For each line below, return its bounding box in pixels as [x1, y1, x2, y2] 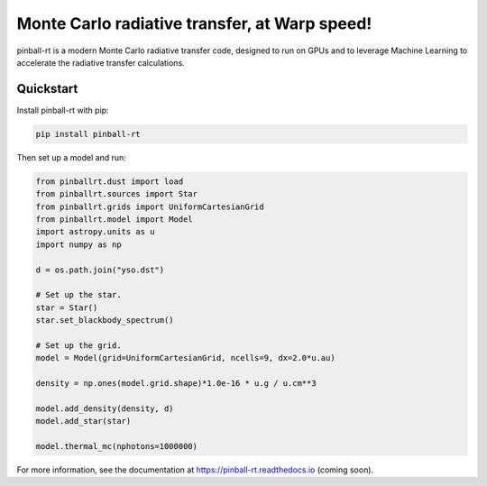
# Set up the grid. [35, 340, 122, 351]
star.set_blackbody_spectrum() [35, 316, 175, 326]
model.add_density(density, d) [35, 403, 175, 414]
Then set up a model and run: [16, 151, 126, 162]
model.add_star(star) [35, 416, 132, 426]
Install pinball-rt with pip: [16, 105, 109, 115]
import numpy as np [35, 239, 122, 250]
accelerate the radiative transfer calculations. [16, 57, 185, 68]
